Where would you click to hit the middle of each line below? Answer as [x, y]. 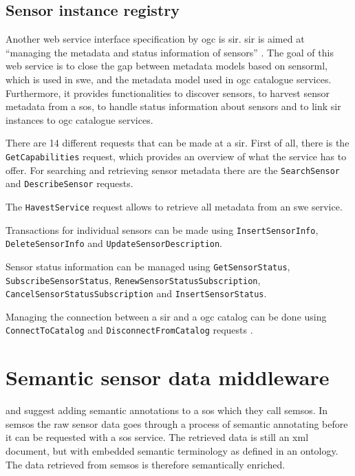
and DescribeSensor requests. [69, 183]
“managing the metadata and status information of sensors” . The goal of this [170, 52]
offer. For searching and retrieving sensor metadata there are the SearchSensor [173, 170]
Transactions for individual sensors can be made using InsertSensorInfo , [162, 229]
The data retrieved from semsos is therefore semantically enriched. [146, 464]
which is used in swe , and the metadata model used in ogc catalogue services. [169, 79]
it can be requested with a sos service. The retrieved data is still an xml [157, 437]
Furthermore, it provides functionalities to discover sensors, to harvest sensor [168, 93]
